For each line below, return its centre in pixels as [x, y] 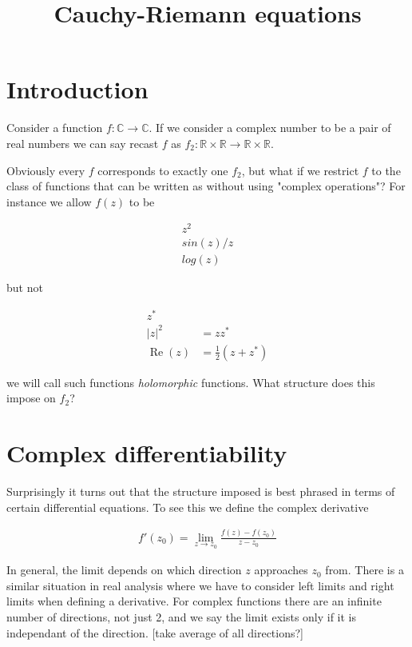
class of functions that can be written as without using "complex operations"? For [206, 186]
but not [25, 288]
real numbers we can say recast [83, 143]
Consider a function [55, 128]
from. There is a [364, 570]
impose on [31, 398]
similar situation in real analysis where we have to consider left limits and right [200, 585]
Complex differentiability [147, 453]
